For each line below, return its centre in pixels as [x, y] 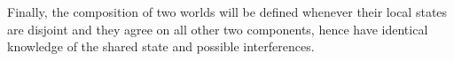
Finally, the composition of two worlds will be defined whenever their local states [227, 11]
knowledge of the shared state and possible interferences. [161, 46]
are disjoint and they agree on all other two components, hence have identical [218, 29]
